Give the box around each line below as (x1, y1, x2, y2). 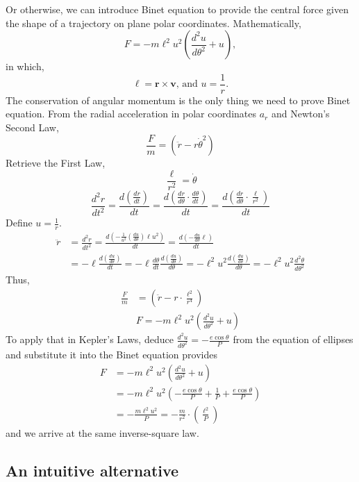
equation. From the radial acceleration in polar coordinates (6, 106, 257, 121)
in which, (6, 59, 44, 74)
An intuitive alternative (6, 459, 179, 481)
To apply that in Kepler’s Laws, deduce (6, 332, 174, 347)
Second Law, (6, 120, 59, 135)
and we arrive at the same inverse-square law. (6, 425, 199, 440)
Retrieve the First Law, (6, 156, 106, 170)
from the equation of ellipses (233, 332, 353, 347)
